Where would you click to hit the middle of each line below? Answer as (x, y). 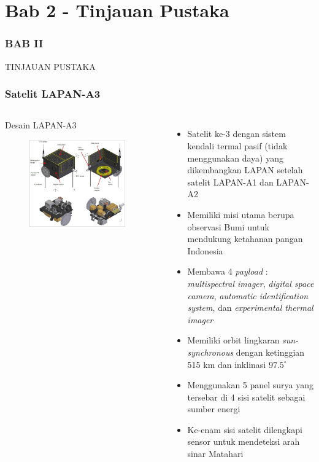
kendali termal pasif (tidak (237, 146)
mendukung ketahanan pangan (245, 239)
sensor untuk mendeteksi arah (244, 441)
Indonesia (205, 250)
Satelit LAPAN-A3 (53, 94)
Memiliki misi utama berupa (241, 214)
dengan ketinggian (270, 352)
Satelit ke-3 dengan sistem (236, 134)
